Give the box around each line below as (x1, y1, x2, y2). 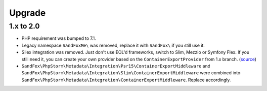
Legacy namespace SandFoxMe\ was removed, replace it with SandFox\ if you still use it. (21, 42, 205, 48)
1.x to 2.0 (9, 22, 40, 30)
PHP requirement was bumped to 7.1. (21, 35, 96, 41)
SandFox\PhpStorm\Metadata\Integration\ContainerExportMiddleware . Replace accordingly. (21, 77, 231, 83)
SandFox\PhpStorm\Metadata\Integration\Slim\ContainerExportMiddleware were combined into (21, 70, 241, 76)
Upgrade (9, 7, 46, 18)
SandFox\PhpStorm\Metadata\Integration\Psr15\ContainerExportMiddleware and (21, 63, 211, 69)
